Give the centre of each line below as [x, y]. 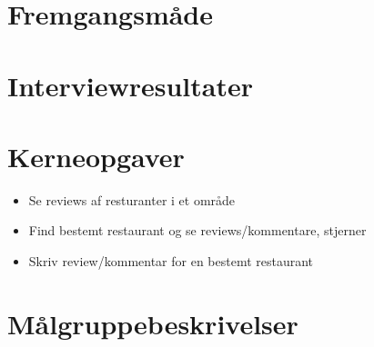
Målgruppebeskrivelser [153, 323]
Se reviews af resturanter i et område [132, 199]
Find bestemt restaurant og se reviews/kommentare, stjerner [197, 230]
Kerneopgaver [96, 156]
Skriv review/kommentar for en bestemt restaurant [171, 261]
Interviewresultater [130, 85]
